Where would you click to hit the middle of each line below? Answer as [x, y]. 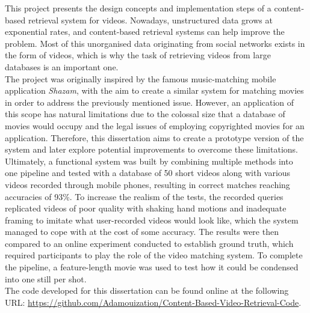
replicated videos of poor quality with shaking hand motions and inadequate [146, 208]
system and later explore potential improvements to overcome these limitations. [151, 149]
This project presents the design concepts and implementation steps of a [138, 8]
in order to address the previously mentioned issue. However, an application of [150, 102]
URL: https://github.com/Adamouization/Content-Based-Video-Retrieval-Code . [153, 302]
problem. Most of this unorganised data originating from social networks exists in [155, 43]
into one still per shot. [46, 278]
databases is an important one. [62, 66]
